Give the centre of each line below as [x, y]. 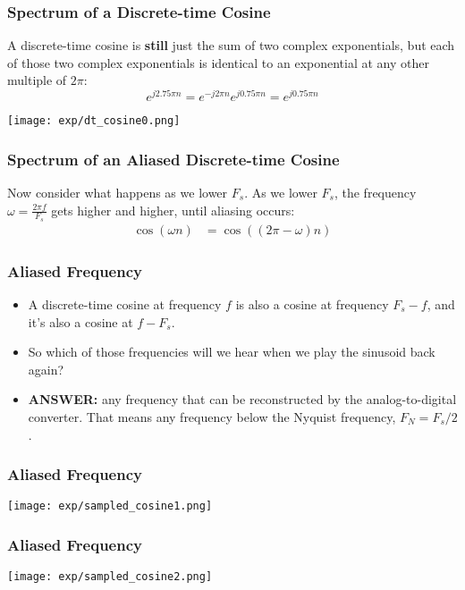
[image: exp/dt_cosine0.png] [94, 121]
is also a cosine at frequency [312, 304]
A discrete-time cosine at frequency [125, 304]
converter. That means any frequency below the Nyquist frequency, [212, 417]
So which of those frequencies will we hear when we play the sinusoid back [232, 352]
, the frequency [375, 192]
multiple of [37, 80]
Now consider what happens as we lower [118, 192]
